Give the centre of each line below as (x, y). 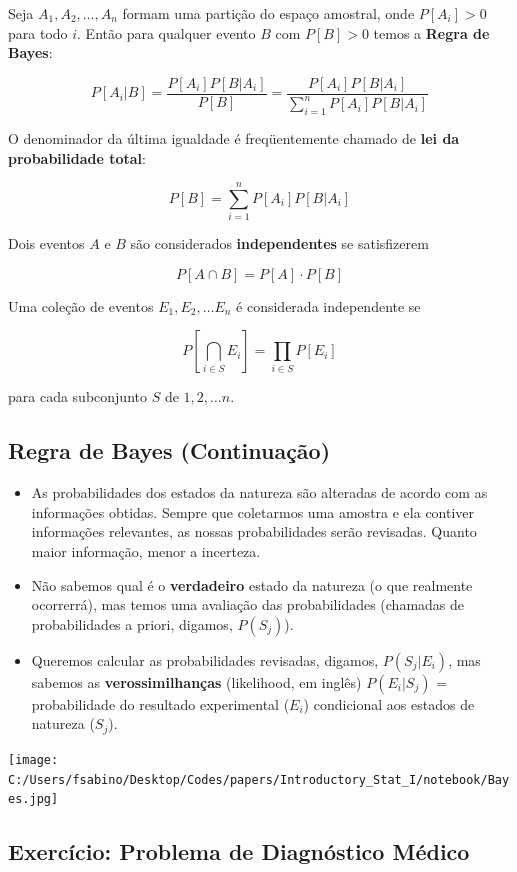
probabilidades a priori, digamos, (132, 623)
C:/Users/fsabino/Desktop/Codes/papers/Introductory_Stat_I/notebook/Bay (259, 779)
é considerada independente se (328, 305)
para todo (38, 32)
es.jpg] (33, 799)
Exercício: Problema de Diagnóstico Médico (239, 851)
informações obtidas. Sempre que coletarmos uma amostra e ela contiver (253, 511)
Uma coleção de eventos (81, 305)
